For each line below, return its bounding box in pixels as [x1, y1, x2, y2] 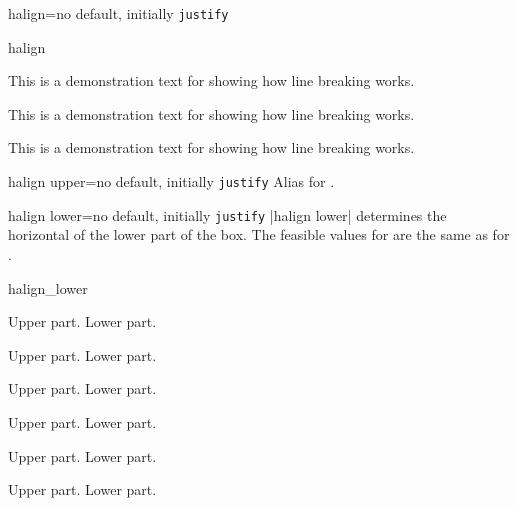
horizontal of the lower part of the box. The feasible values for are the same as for [8, 224, 510, 245]
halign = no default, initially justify [8, 3, 229, 23]
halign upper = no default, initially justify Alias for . [8, 171, 335, 192]
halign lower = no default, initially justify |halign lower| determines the [8, 204, 447, 225]
